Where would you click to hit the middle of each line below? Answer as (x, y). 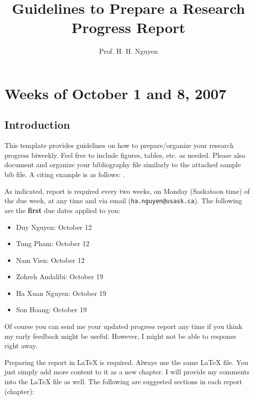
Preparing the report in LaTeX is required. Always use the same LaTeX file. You (126, 362)
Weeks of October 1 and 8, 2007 (115, 93)
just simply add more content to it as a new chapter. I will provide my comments (127, 372)
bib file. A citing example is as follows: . (65, 174)
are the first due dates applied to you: (63, 210)
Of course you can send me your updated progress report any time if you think (124, 326)
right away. (21, 345)
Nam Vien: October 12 (50, 260)
